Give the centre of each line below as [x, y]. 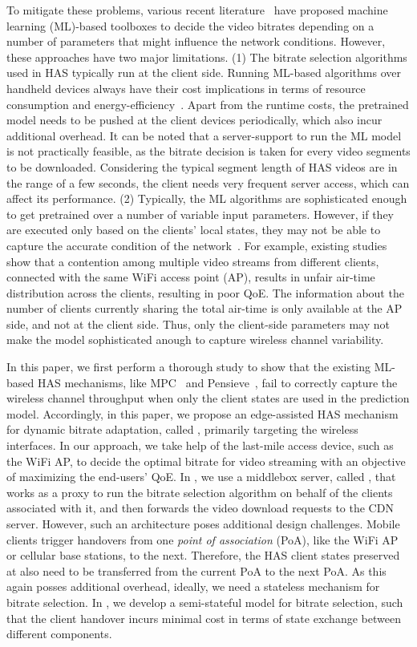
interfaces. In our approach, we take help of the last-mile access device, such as [200, 445]
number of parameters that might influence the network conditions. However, [196, 41]
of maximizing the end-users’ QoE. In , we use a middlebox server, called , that [201, 477]
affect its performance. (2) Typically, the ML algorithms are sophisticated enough [207, 198]
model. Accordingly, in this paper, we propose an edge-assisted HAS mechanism [202, 413]
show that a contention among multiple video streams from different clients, [193, 261]
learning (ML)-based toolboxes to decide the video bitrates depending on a [190, 25]
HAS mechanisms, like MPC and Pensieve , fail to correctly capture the [217, 382]
